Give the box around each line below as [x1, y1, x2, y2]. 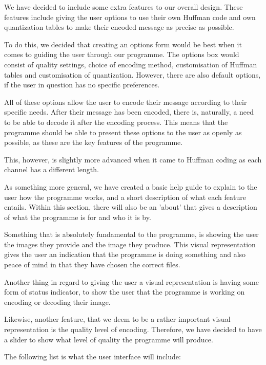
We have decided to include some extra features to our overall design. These [4, 2, 243, 12]
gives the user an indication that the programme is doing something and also [4, 249, 246, 260]
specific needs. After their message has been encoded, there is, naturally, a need [4, 106, 254, 117]
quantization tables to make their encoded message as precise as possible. [4, 22, 234, 32]
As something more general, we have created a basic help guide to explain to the [4, 181, 257, 192]
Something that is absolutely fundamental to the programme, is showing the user [4, 229, 259, 240]
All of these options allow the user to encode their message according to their [4, 96, 247, 107]
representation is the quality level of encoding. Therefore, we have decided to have [4, 324, 262, 335]
